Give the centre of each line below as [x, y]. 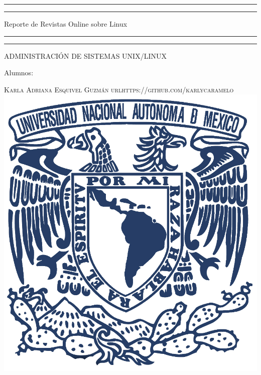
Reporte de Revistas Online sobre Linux [66, 24]
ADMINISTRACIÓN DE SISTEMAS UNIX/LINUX [85, 55]
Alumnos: [19, 73]
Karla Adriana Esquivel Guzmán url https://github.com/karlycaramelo [119, 89]
